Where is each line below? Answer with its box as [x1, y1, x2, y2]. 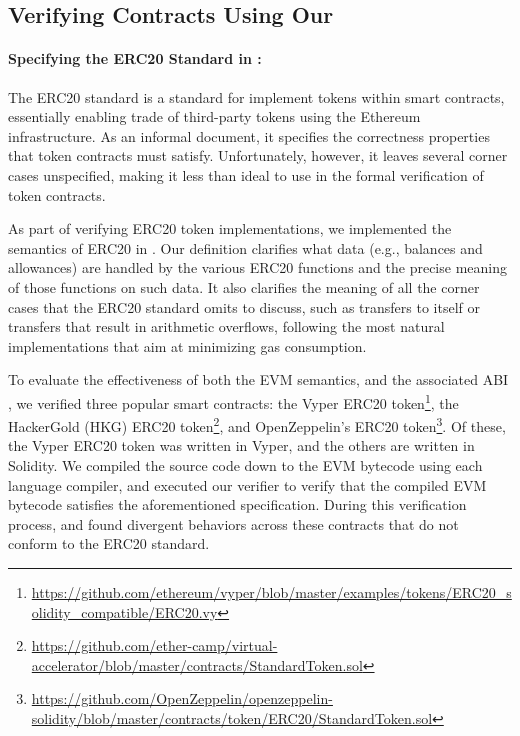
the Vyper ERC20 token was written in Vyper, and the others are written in [8, 435, 475, 456]
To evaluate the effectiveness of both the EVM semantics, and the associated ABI [8, 369, 509, 390]
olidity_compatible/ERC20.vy [31, 601, 218, 622]
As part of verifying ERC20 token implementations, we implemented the [8, 218, 452, 239]
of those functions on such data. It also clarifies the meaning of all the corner [8, 276, 480, 297]
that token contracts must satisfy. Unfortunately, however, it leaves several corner [8, 145, 508, 166]
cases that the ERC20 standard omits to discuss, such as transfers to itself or [8, 296, 480, 317]
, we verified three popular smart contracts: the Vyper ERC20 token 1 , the [8, 389, 459, 413]
